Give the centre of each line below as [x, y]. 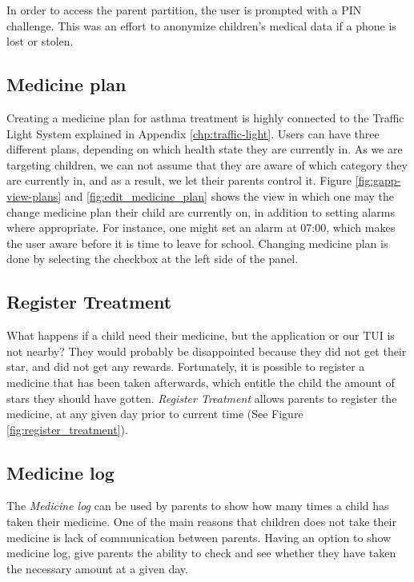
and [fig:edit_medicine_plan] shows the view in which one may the [229, 195]
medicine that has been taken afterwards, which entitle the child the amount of [201, 382]
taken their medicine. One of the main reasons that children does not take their [201, 522]
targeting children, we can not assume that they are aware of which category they [207, 164]
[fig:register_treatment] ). [67, 429]
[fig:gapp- [378, 180]
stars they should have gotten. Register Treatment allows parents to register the [202, 398]
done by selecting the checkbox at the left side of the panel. [153, 259]
